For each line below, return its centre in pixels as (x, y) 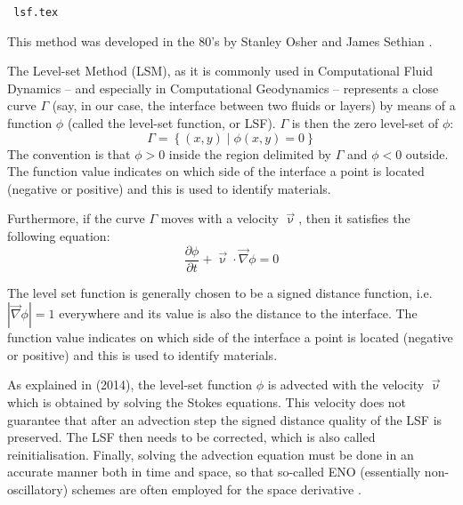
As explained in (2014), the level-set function (130, 385)
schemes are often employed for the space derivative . (216, 489)
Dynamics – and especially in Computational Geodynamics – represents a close (223, 88)
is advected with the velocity (346, 385)
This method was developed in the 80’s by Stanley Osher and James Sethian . (220, 40)
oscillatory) (38, 489)
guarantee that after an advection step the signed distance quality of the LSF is (225, 419)
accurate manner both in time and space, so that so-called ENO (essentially (214, 472)
